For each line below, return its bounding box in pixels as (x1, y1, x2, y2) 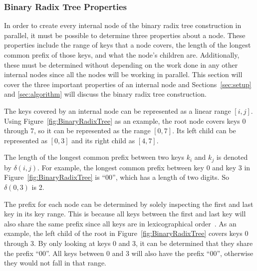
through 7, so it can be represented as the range (4, 125, 151, 136)
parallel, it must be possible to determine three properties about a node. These (4, 30, 246, 40)
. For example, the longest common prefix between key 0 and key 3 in (37, 162, 251, 172)
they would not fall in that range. (4, 257, 107, 268)
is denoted (216, 152, 248, 162)
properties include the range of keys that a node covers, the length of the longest (4, 40, 251, 50)
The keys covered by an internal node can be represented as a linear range (4, 105, 231, 116)
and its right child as (71, 135, 135, 145)
